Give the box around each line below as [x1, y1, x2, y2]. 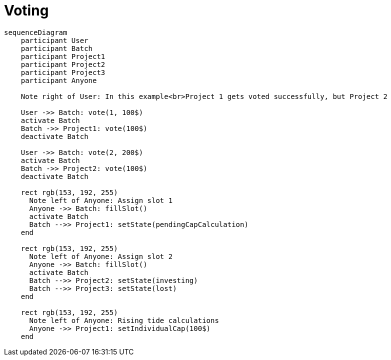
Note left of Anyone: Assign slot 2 [29, 252, 173, 260]
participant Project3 [20, 68, 105, 76]
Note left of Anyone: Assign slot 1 [29, 196, 173, 204]
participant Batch [20, 44, 93, 52]
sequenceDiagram [4, 28, 67, 36]
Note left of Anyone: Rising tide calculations [29, 316, 219, 324]
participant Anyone [20, 76, 97, 84]
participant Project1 [20, 52, 105, 60]
